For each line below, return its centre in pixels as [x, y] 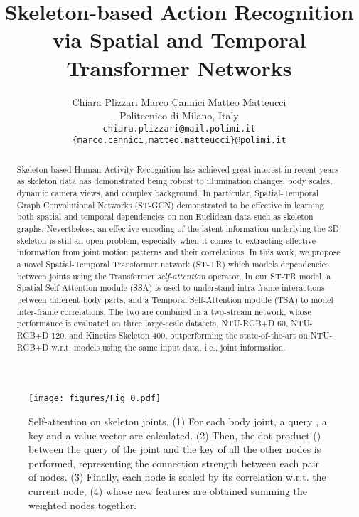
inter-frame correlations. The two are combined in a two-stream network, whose [164, 311]
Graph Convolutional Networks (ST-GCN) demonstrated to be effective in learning [170, 204]
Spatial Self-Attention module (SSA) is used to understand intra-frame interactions [171, 288]
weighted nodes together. [83, 505]
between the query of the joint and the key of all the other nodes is [175, 449]
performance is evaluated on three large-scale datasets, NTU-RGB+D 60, [152, 323]
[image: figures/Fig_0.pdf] [95, 399]
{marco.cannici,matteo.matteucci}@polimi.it [179, 140]
